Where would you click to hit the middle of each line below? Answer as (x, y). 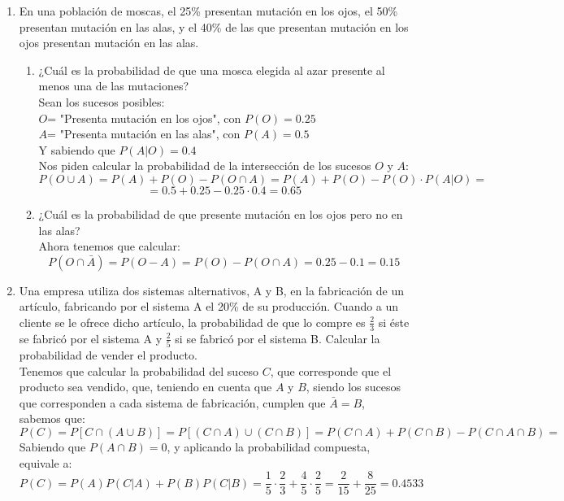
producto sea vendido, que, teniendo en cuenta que (145, 387)
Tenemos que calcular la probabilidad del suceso (139, 370)
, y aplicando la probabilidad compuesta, (269, 447)
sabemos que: (52, 418)
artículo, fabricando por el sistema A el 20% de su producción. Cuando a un (209, 306)
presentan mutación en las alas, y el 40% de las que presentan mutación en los (214, 26)
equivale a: (46, 462)
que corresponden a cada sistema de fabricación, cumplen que (172, 402)
